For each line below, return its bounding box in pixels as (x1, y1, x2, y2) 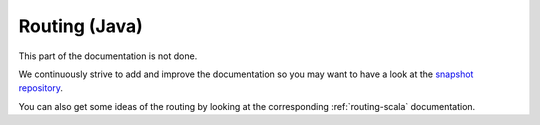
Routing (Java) (18, 15, 144, 37)
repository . (18, 82, 64, 94)
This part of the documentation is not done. (18, 50, 198, 62)
